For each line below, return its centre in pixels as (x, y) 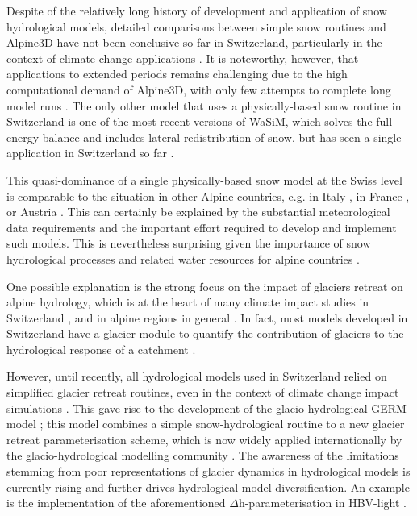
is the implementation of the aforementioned (116, 503)
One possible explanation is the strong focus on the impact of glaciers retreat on (205, 286)
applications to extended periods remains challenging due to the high (177, 74)
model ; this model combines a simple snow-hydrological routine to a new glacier (206, 424)
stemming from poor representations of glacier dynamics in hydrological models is (208, 471)
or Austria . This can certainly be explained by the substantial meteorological (198, 212)
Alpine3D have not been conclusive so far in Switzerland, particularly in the (194, 42)
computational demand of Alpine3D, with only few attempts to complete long (199, 89)
